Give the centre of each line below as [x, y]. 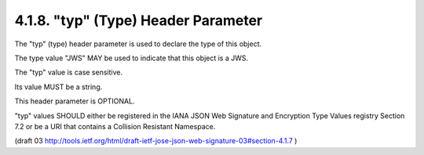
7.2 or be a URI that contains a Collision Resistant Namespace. [115, 126]
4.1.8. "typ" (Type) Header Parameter [139, 20]
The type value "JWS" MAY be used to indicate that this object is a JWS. [132, 58]
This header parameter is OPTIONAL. [75, 101]
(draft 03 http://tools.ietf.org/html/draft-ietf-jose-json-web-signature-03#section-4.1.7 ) [156, 141]
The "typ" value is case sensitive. [69, 72]
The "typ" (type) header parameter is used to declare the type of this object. [138, 44]
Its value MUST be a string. [58, 87]
